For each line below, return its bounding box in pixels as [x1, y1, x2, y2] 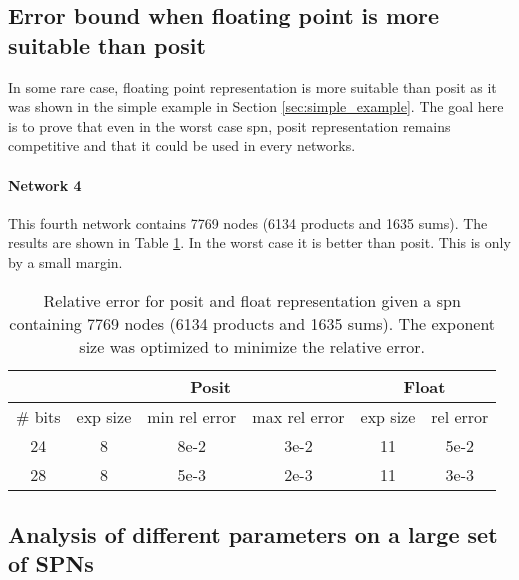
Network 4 [8, 174, 82, 195]
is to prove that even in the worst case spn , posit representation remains [8, 115, 451, 136]
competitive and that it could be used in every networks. [8, 135, 356, 156]
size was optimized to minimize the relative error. [79, 334, 425, 358]
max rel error [252, 404, 345, 428]
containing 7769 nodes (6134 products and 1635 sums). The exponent [9, 311, 496, 335]
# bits [16, 404, 61, 428]
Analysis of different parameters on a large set [8, 518, 498, 549]
